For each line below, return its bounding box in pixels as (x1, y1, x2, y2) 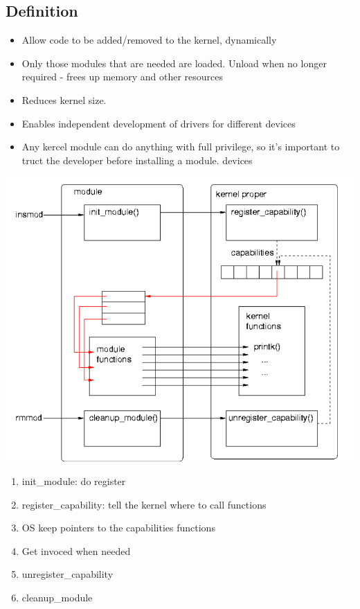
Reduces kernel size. (21, 92, 107, 107)
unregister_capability (21, 567, 114, 581)
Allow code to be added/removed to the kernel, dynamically (21, 33, 277, 47)
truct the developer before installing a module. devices (21, 152, 253, 167)
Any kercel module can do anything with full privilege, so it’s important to (21, 139, 340, 154)
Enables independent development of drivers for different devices (21, 116, 296, 130)
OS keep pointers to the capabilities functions (21, 520, 215, 535)
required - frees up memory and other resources (21, 69, 224, 84)
